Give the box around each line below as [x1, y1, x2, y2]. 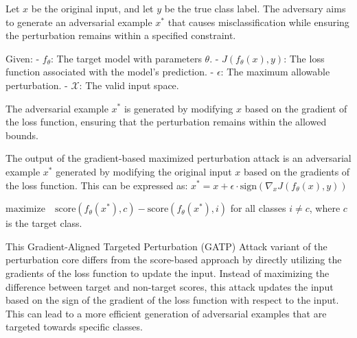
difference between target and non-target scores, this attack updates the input [5, 279, 334, 293]
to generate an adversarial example [5, 14, 152, 29]
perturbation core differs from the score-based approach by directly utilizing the [5, 252, 342, 267]
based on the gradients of [243, 164, 350, 178]
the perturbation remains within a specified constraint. [5, 28, 236, 43]
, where [309, 201, 341, 215]
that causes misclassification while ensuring [168, 14, 349, 29]
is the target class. [5, 216, 82, 230]
